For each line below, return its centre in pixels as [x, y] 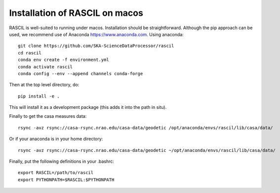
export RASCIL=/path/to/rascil [56, 173]
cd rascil [30, 53]
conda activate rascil [45, 67]
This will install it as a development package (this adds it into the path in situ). [88, 107]
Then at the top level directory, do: [44, 85]
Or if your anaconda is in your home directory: [56, 139]
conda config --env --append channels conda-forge [80, 73]
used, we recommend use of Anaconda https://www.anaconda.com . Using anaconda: [96, 34]
